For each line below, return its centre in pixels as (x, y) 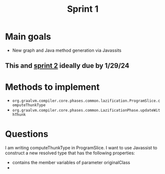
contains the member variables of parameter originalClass (71, 163)
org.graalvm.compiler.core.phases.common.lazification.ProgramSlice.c (86, 101)
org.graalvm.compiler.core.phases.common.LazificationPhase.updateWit (86, 111)
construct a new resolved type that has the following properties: (70, 153)
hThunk (19, 115)
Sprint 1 (83, 9)
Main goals (28, 37)
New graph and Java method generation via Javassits (67, 50)
